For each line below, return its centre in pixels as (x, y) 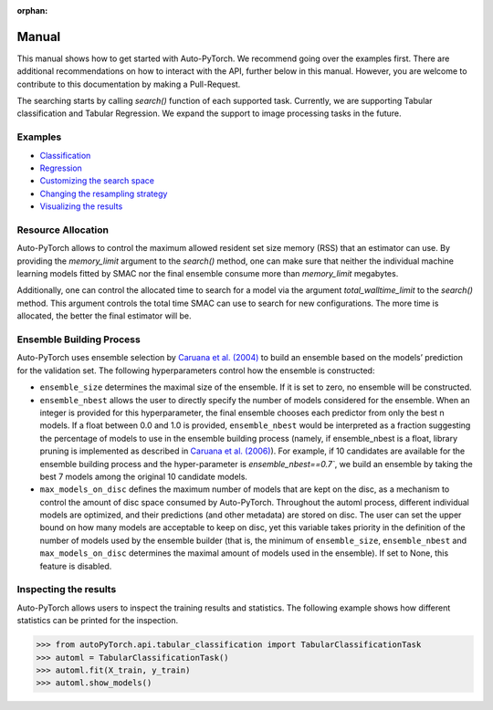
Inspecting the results (67, 590)
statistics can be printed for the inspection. (97, 621)
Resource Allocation (63, 230)
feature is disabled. (76, 566)
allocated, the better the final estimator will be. (104, 316)
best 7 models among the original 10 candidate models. (144, 476)
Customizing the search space (97, 181)
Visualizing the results (81, 206)
